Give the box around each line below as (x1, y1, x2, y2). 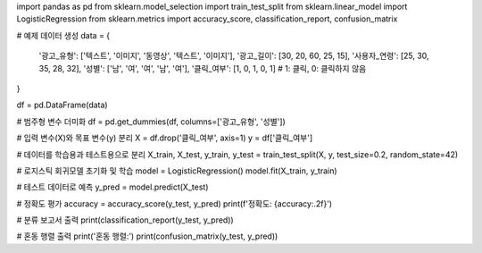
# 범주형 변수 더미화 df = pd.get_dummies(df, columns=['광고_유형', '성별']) (16, 116, 286, 127)
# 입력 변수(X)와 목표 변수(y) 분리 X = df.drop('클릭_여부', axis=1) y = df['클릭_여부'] (16, 132, 313, 143)
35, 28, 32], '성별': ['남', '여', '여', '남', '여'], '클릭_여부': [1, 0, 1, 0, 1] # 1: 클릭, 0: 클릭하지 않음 (38, 63, 367, 73)
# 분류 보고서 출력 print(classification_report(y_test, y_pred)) (16, 215, 234, 225)
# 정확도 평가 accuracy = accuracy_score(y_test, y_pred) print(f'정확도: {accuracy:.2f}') (16, 198, 333, 209)
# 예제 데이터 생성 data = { (16, 30, 111, 40)
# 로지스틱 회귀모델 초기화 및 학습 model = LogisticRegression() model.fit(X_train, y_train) (16, 165, 338, 176)
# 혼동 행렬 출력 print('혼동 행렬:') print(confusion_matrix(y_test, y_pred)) (16, 231, 278, 241)
